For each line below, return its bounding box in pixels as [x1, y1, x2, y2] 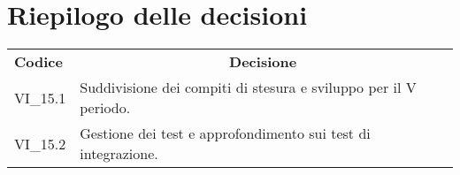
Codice [14, 51, 63, 72]
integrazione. [80, 143, 158, 164]
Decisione [229, 51, 297, 72]
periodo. [80, 97, 131, 118]
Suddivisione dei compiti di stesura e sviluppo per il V [80, 77, 417, 98]
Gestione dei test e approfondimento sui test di [80, 123, 371, 144]
